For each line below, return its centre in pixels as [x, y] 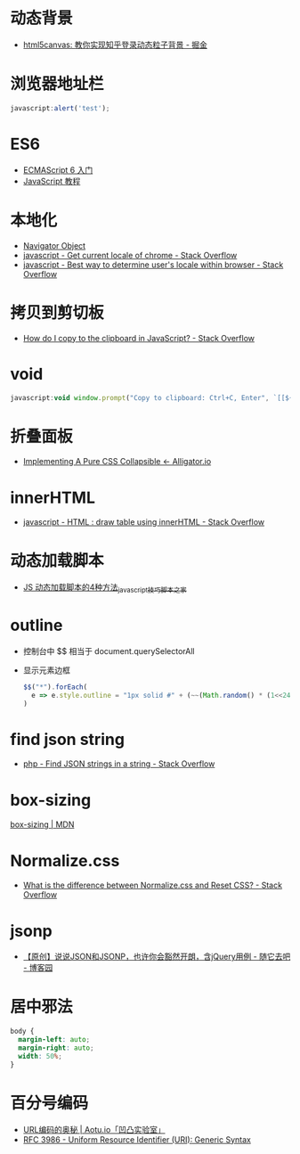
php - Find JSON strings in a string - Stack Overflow [119, 764]
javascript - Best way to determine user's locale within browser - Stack [153, 265]
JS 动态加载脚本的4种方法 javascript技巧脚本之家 [105, 588]
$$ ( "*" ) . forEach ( [55, 687]
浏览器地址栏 [57, 84]
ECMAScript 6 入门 [58, 169]
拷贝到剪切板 [57, 312]
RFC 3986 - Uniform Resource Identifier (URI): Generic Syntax [137, 1139]
